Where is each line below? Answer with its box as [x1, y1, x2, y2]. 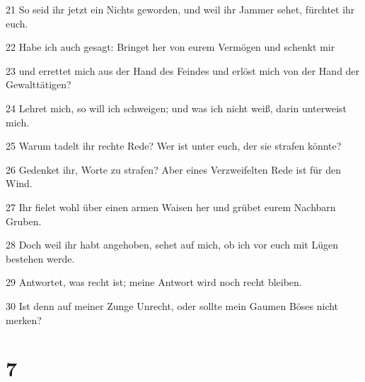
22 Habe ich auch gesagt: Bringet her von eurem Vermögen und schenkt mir [6, 40, 335, 54]
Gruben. [6, 213, 42, 228]
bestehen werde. [6, 251, 75, 265]
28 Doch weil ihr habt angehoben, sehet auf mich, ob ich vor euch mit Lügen [6, 237, 338, 252]
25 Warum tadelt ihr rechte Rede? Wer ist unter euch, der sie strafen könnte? [6, 138, 342, 153]
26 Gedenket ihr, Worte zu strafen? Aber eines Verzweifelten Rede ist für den [6, 162, 342, 177]
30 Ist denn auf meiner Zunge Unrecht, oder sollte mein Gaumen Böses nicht [6, 298, 339, 313]
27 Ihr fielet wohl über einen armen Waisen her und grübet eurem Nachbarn [6, 199, 336, 214]
